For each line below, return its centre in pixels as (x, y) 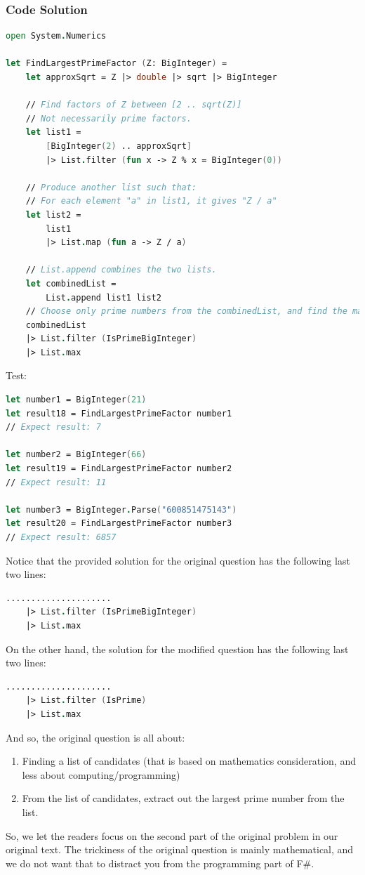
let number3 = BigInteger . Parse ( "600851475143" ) (121, 509)
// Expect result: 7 (54, 427)
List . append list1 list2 (104, 297)
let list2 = (53, 215)
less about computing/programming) (101, 774)
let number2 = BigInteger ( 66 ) (76, 455)
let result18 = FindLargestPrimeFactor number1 (119, 413)
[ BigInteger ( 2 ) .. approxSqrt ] (119, 146)
